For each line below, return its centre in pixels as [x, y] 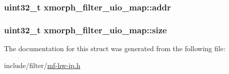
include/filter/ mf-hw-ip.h [42, 65]
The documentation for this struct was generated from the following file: [115, 48]
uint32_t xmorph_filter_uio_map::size [85, 30]
